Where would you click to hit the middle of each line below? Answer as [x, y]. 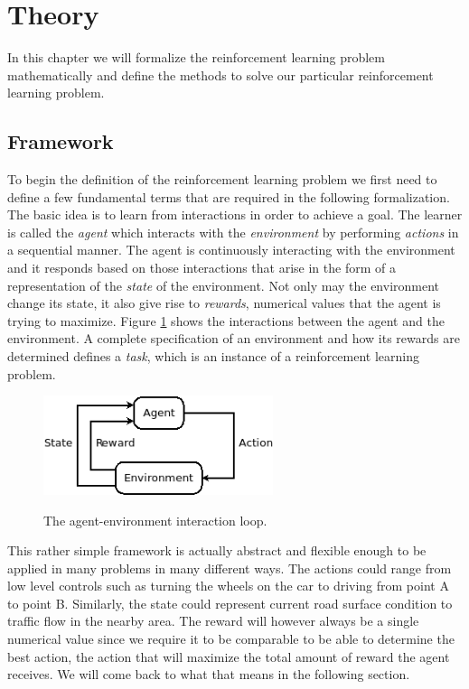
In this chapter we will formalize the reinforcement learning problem [196, 57]
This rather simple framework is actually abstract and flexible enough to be [217, 550]
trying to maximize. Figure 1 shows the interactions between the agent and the [226, 320]
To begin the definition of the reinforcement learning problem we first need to [222, 179]
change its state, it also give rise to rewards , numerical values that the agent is [224, 303]
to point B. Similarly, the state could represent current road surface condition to [230, 603]
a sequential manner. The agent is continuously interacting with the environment [231, 250]
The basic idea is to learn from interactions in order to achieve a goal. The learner [235, 214]
